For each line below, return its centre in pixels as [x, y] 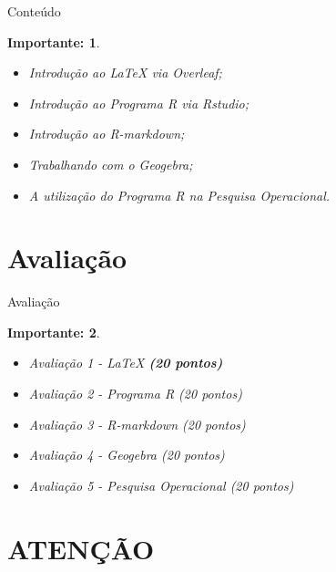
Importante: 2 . [54, 332]
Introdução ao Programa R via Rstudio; [139, 103]
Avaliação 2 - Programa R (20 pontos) [135, 394]
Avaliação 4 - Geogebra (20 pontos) [127, 455]
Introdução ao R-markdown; [107, 134]
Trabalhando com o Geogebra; [111, 164]
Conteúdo [34, 11]
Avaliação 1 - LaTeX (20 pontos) [126, 363]
